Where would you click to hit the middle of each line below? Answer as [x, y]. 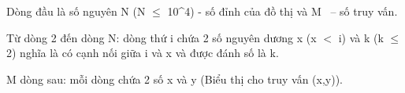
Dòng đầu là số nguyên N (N [76, 11]
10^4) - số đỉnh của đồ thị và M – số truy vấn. [282, 11]
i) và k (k [361, 37]
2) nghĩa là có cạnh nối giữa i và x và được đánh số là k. [143, 53]
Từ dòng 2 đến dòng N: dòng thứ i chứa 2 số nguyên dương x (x [162, 37]
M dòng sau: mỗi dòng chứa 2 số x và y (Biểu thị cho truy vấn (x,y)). [175, 79]
